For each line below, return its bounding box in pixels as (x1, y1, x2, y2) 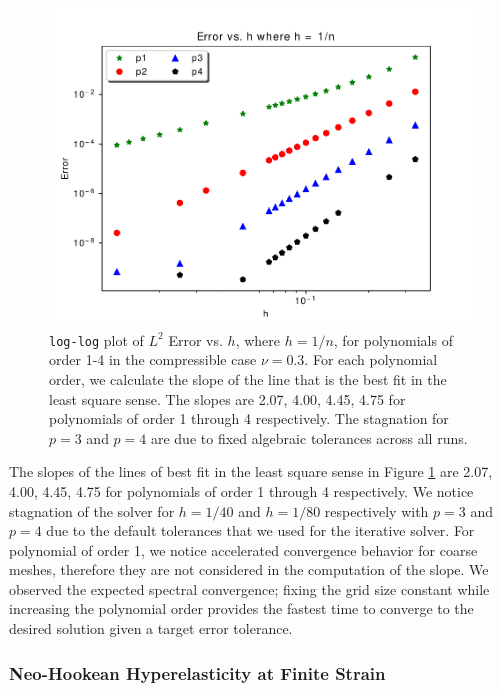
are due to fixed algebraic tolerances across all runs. (150, 427, 468, 448)
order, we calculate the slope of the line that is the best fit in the (49, 368, 447, 389)
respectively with (324, 500, 429, 521)
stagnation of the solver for (9, 500, 175, 521)
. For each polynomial (304, 349, 438, 370)
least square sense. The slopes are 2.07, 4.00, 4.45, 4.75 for (49, 388, 406, 409)
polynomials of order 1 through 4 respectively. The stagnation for (49, 408, 449, 429)
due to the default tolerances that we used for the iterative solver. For (46, 520, 475, 541)
